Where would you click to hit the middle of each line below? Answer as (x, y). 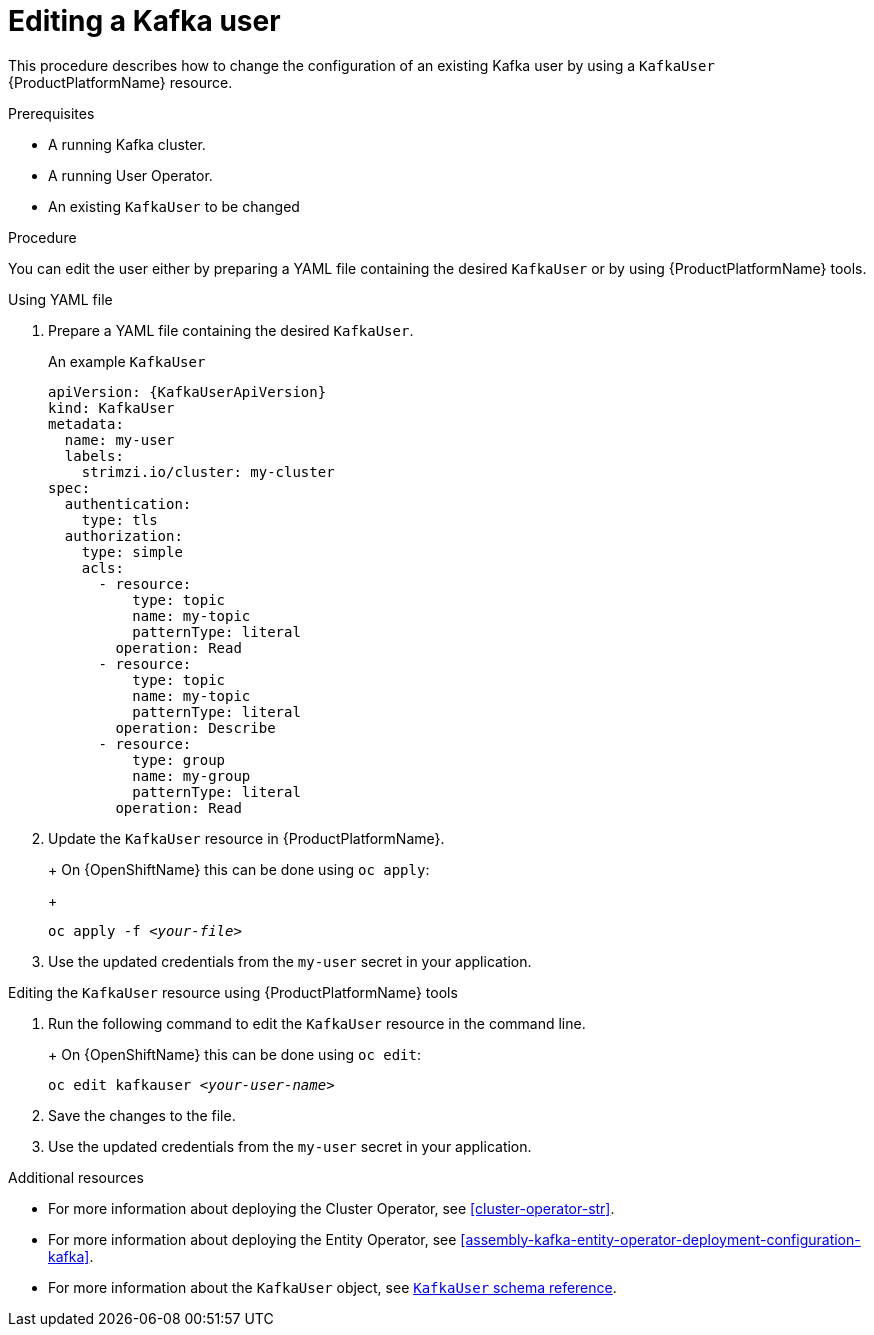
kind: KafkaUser (111, 407)
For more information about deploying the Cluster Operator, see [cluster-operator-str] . (331, 1208)
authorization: (123, 535)
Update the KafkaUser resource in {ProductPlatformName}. (246, 838)
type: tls (119, 519)
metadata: (86, 423)
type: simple (132, 551)
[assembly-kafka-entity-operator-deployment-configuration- (660, 1239)
